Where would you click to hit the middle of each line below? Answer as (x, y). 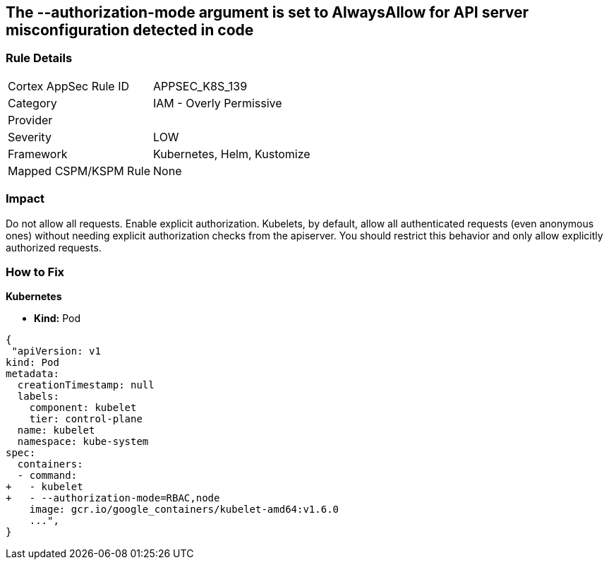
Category (32, 103)
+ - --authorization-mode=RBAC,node (113, 498)
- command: (47, 476)
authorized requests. (54, 247)
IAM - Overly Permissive (218, 103)
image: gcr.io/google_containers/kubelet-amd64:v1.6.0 (184, 510)
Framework (38, 154)
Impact (25, 199)
